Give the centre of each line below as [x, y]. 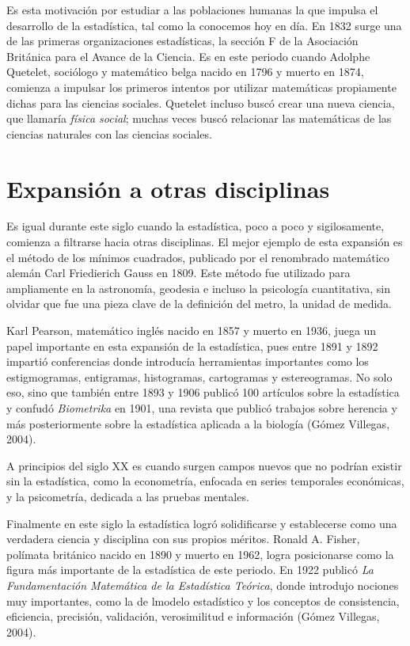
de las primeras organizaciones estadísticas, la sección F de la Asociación [182, 41]
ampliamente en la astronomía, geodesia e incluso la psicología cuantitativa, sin [198, 288]
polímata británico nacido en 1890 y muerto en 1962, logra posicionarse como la [200, 554]
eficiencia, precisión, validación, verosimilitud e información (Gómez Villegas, [193, 616]
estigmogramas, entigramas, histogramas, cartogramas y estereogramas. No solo [199, 376]
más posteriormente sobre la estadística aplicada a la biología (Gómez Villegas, [198, 423]
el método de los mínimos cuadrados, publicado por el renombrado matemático [198, 257]
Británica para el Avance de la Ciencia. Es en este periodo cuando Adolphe [188, 56]
